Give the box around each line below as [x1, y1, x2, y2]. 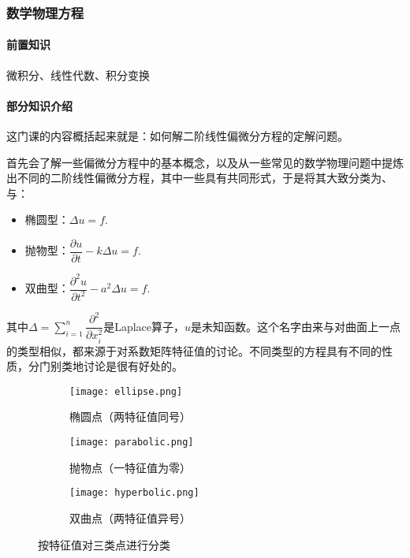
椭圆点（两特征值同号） [69, 408, 191, 425]
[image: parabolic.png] [69, 437, 194, 448]
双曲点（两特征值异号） [69, 509, 191, 526]
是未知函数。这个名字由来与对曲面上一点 [191, 318, 401, 334]
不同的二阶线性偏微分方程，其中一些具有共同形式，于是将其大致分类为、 [17, 169, 393, 186]
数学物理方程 [6, 2, 84, 22]
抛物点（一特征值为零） [69, 459, 191, 475]
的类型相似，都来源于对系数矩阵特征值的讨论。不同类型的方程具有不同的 [6, 342, 382, 359]
